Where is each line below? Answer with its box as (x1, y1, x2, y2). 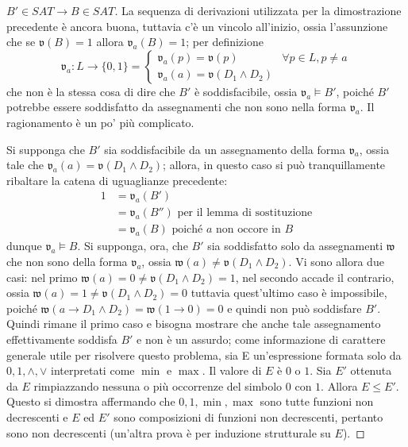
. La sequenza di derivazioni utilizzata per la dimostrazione (114, 2, 402, 18)
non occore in (216, 224, 281, 236)
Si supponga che (6, 141, 85, 157)
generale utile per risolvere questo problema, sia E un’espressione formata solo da (6, 346, 402, 363)
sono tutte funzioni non (260, 393, 374, 410)
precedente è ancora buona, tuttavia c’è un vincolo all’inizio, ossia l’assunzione (6, 17, 388, 34)
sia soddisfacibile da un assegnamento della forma (104, 141, 345, 157)
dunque (6, 237, 42, 254)
